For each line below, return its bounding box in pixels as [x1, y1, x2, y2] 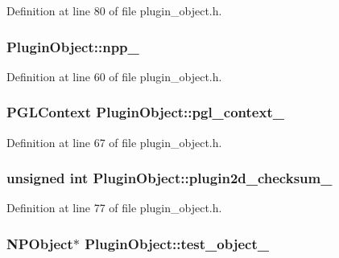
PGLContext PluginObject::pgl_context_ [6, 102, 284, 122]
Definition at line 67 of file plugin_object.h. [6, 133, 222, 150]
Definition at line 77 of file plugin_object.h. [6, 199, 222, 216]
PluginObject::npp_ [6, 36, 139, 56]
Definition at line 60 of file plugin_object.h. [6, 68, 222, 84]
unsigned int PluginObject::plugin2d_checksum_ [6, 168, 333, 188]
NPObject [6, 233, 73, 253]
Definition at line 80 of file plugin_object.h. [6, 2, 222, 18]
